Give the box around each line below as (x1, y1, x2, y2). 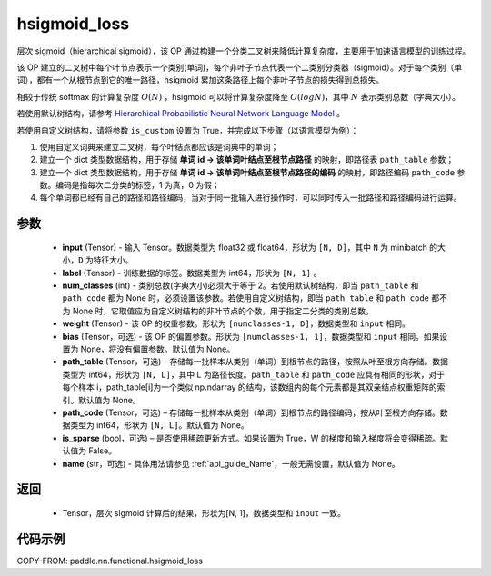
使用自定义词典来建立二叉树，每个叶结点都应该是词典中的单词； (39, 141, 279, 152)
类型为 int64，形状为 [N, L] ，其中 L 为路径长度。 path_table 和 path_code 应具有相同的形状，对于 (62, 369, 446, 380)
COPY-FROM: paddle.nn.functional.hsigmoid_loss (16, 555, 204, 566)
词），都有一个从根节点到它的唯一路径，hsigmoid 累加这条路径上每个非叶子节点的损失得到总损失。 (16, 74, 385, 85)
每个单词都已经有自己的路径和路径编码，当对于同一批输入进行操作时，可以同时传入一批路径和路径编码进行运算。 (39, 192, 462, 204)
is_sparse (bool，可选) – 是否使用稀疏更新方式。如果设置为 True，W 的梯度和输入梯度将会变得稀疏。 (62, 432, 441, 443)
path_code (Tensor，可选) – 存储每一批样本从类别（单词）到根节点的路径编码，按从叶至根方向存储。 (62, 407, 441, 418)
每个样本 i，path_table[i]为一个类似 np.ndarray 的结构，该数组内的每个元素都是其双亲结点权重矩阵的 (62, 382, 438, 392)
